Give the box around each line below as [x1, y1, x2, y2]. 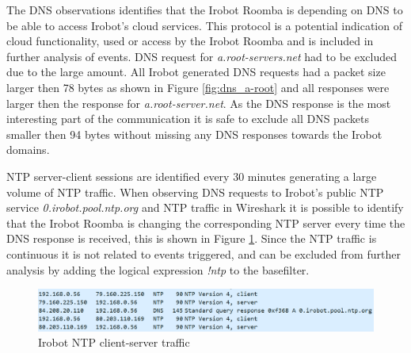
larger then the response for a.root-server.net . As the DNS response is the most [6, 94, 391, 111]
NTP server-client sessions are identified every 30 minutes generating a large [6, 167, 377, 184]
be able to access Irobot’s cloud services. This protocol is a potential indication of [6, 17, 402, 33]
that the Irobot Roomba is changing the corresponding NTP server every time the [6, 214, 405, 231]
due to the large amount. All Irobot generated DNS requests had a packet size [6, 63, 386, 80]
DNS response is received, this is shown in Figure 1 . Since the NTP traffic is [6, 230, 377, 247]
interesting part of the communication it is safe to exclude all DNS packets [6, 110, 369, 127]
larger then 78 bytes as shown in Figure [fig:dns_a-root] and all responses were [6, 79, 390, 95]
